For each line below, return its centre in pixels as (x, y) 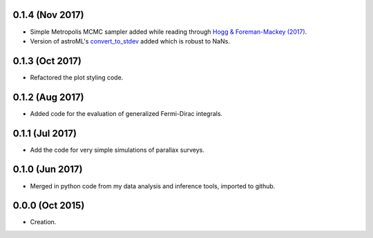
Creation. (43, 222)
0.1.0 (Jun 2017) (48, 169)
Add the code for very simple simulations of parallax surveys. (117, 150)
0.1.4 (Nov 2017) (48, 15)
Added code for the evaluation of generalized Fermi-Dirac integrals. (126, 113)
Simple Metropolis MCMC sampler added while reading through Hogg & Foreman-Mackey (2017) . (169, 32)
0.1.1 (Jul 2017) (45, 133)
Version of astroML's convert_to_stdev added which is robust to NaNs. (130, 41)
